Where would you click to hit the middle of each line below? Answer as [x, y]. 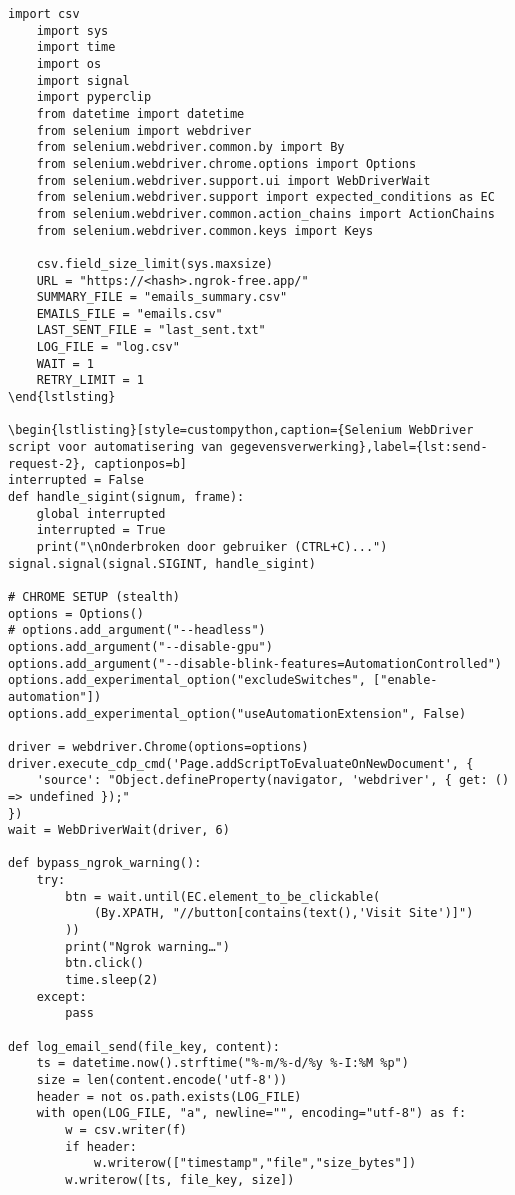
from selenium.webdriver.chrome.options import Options [226, 163]
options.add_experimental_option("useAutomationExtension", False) [237, 713]
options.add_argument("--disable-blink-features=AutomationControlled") [255, 663]
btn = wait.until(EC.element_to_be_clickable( [223, 896]
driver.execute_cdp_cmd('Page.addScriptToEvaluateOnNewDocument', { [241, 763]
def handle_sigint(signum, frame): [126, 497]
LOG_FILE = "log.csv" [108, 347]
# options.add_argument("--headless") [137, 630]
